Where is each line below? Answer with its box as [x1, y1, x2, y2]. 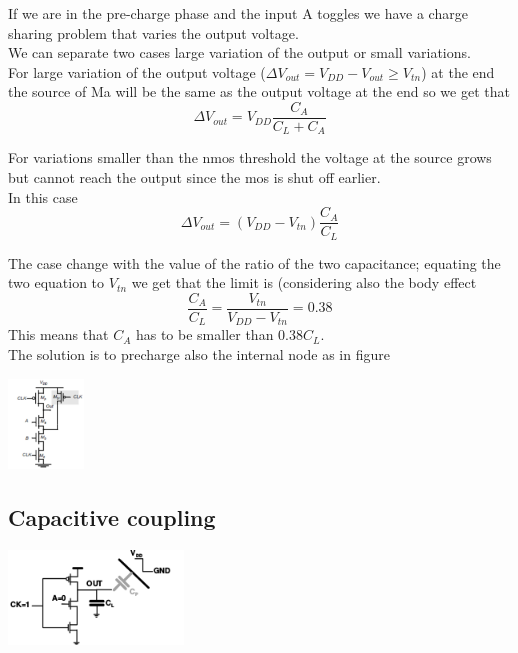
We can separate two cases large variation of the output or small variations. [8, 42, 471, 63]
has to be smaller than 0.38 [135, 324, 303, 345]
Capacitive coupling [8, 502, 216, 533]
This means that [8, 324, 109, 345]
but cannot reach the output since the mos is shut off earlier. [8, 167, 381, 188]
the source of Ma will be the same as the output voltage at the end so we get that [8, 81, 510, 102]
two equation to [8, 272, 105, 293]
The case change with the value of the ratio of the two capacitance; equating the [8, 252, 501, 273]
